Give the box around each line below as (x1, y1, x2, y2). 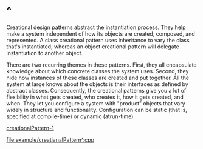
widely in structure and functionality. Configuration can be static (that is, (6, 106, 187, 113)
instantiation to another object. (6, 49, 83, 56)
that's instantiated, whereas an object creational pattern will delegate (6, 43, 179, 50)
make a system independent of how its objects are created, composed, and (6, 30, 196, 37)
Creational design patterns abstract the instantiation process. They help (6, 24, 186, 31)
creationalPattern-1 (6, 124, 54, 131)
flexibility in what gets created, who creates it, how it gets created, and (6, 93, 184, 101)
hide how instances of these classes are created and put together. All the (6, 74, 190, 81)
